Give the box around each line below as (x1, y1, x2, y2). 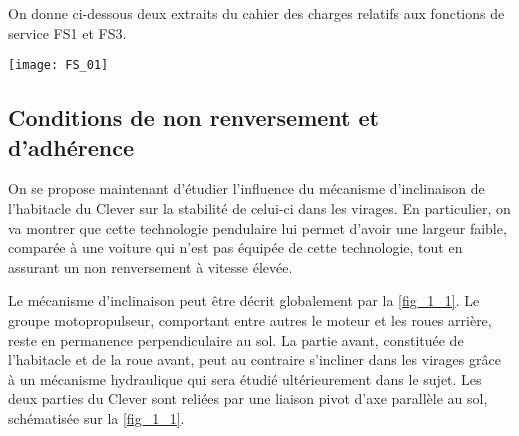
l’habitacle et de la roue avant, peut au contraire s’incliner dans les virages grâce (8, 349, 501, 370)
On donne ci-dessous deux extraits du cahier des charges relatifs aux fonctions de (8, 3, 505, 23)
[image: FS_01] (8, 58, 109, 73)
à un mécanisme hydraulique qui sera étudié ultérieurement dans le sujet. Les (8, 368, 482, 389)
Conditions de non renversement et (8, 102, 379, 133)
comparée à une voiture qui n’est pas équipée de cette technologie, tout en (8, 237, 463, 258)
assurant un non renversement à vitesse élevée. (8, 256, 293, 277)
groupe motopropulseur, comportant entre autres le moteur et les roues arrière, (8, 310, 492, 330)
